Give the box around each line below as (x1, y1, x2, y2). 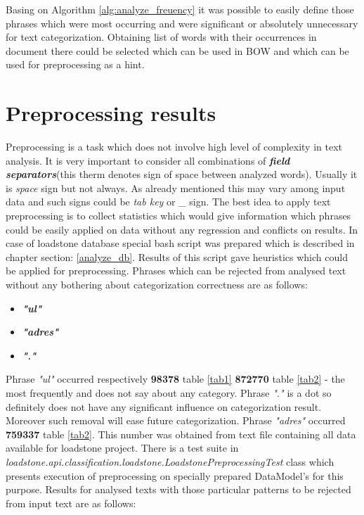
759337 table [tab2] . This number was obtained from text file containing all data (6, 426, 356, 441)
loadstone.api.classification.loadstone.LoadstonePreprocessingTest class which (6, 454, 334, 469)
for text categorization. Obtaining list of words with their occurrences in (6, 30, 317, 44)
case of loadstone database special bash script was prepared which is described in (6, 236, 355, 250)
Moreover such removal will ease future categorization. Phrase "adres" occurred (6, 413, 346, 428)
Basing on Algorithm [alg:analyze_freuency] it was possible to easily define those (6, 2, 354, 16)
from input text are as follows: (6, 495, 136, 510)
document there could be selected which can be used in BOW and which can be (6, 43, 349, 58)
